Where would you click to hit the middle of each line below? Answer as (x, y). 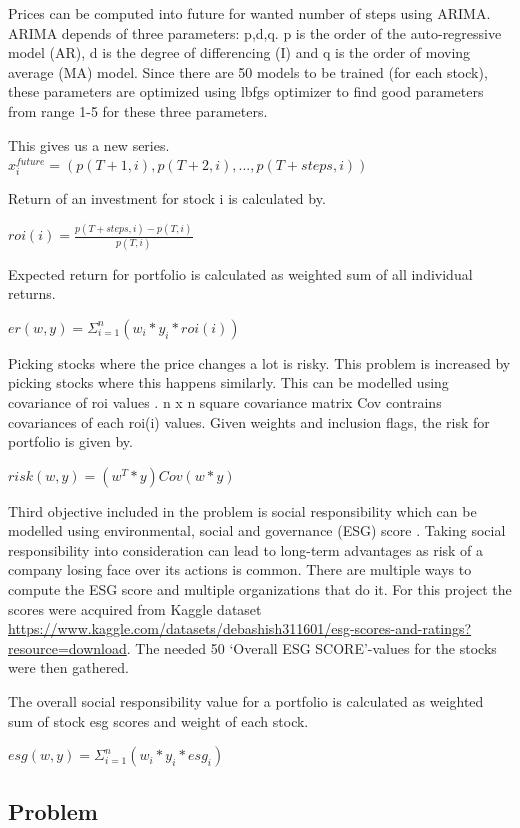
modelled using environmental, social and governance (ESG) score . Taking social (257, 530)
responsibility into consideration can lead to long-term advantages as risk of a (246, 549)
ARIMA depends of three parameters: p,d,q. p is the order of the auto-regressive (255, 32)
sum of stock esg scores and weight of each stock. (158, 720)
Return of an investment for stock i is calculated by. (167, 198)
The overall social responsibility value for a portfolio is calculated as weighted (246, 701)
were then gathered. (69, 667)
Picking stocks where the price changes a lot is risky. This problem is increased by (259, 362)
